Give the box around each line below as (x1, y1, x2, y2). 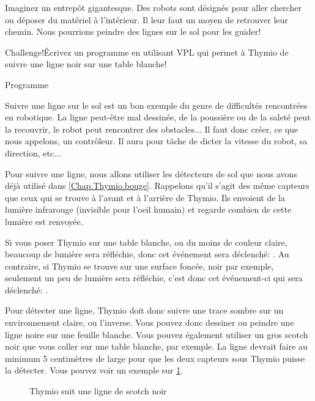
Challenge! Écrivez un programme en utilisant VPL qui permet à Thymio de (5, 45, 289, 58)
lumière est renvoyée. (5, 215, 83, 227)
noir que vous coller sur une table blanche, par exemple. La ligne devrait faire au (5, 340, 308, 353)
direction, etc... (5, 146, 61, 159)
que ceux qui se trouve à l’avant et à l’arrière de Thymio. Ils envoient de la (5, 191, 285, 204)
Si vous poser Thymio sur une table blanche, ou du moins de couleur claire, (5, 235, 287, 248)
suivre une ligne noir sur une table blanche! (5, 57, 167, 70)
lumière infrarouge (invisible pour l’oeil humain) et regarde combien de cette (5, 203, 292, 216)
